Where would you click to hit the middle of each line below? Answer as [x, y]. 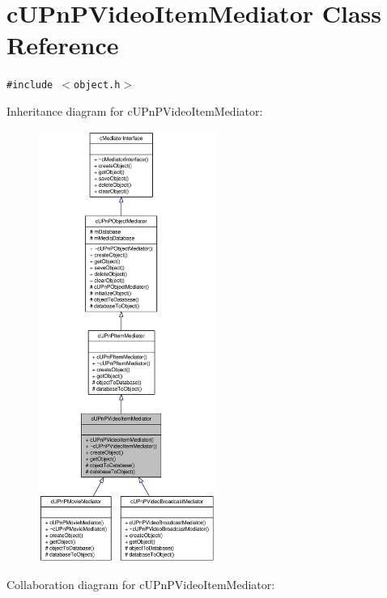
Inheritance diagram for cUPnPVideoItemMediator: [135, 110]
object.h [97, 85]
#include [30, 85]
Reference [63, 45]
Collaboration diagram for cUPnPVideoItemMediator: [141, 585]
